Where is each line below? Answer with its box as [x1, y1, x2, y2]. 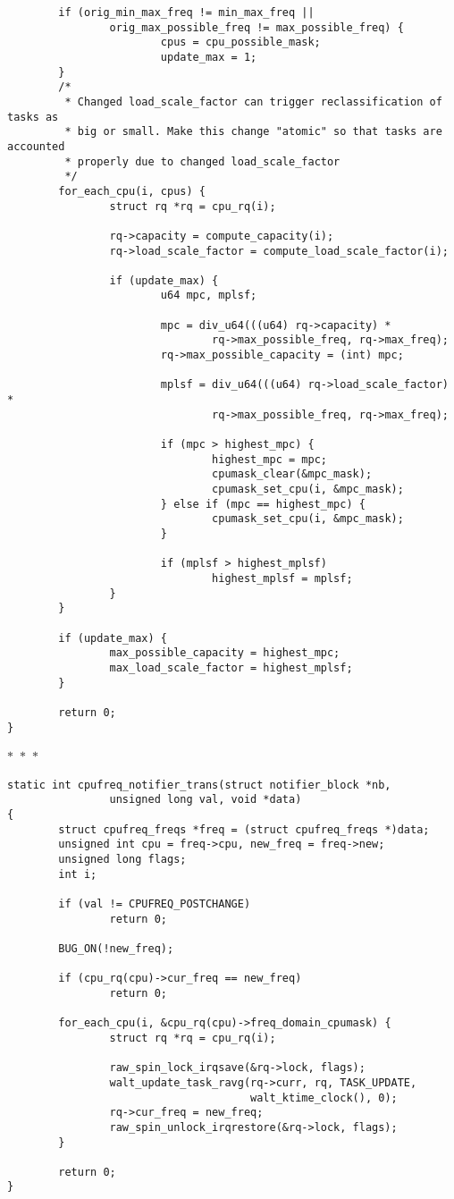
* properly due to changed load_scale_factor [64, 155, 340, 168]
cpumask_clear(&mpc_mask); [212, 468, 373, 481]
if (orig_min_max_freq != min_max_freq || [58, 6, 315, 19]
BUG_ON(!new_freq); [58, 941, 174, 955]
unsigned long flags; [58, 853, 187, 866]
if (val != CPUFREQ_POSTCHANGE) [58, 898, 251, 910]
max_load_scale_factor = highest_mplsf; [109, 661, 353, 674]
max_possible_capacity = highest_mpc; [109, 646, 340, 660]
